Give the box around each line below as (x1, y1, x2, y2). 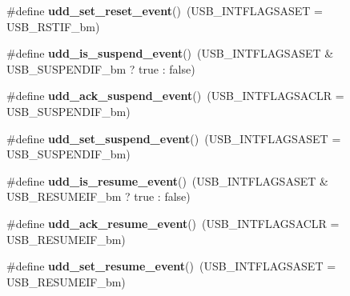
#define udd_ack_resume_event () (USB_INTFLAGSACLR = (6, 214, 340, 231)
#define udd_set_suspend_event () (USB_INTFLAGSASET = (6, 130, 341, 146)
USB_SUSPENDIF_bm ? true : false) (6, 60, 195, 77)
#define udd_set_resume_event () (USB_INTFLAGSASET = (6, 258, 336, 274)
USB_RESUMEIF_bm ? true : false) (6, 188, 191, 205)
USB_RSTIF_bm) (6, 18, 100, 34)
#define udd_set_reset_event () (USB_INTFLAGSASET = (6, 2, 323, 18)
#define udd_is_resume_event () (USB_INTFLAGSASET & (6, 172, 328, 189)
